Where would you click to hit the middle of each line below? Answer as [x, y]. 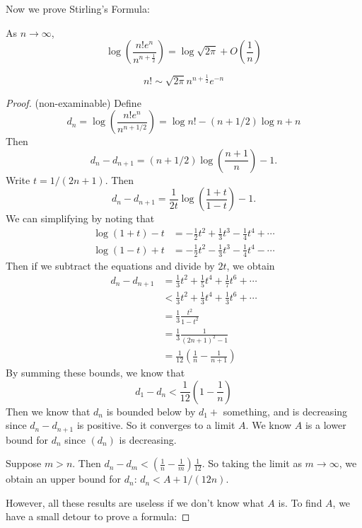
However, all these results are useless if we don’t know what [135, 502]
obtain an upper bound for [64, 479]
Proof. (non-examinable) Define [74, 102]
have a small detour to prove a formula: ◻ [98, 516]
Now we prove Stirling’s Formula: [78, 8]
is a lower [326, 425]
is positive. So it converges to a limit [156, 425]
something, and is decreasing [285, 411]
